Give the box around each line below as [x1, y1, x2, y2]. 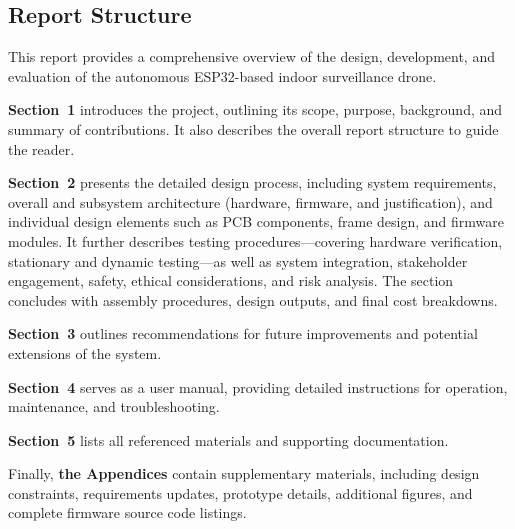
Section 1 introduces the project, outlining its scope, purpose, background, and [8, 99, 503, 120]
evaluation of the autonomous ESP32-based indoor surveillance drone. [8, 65, 437, 86]
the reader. [8, 138, 75, 159]
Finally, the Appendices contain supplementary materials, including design [8, 463, 480, 484]
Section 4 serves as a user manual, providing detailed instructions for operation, [8, 376, 508, 397]
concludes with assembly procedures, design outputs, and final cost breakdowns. [8, 289, 498, 310]
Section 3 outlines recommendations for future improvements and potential [8, 323, 478, 344]
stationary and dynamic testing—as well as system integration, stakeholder [8, 250, 468, 271]
